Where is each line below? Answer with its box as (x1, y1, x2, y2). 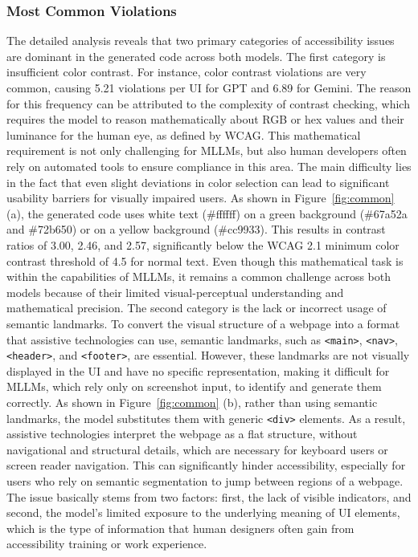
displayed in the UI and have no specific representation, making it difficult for (6, 362, 390, 379)
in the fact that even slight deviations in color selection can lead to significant (6, 173, 390, 190)
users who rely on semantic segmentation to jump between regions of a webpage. (6, 473, 404, 490)
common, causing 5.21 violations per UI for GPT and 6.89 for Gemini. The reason (6, 79, 412, 96)
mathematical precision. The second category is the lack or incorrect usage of (6, 299, 387, 316)
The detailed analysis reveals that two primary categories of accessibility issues (6, 32, 395, 49)
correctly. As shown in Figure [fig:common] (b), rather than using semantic (6, 394, 378, 410)
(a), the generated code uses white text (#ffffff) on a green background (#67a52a (6, 205, 408, 222)
